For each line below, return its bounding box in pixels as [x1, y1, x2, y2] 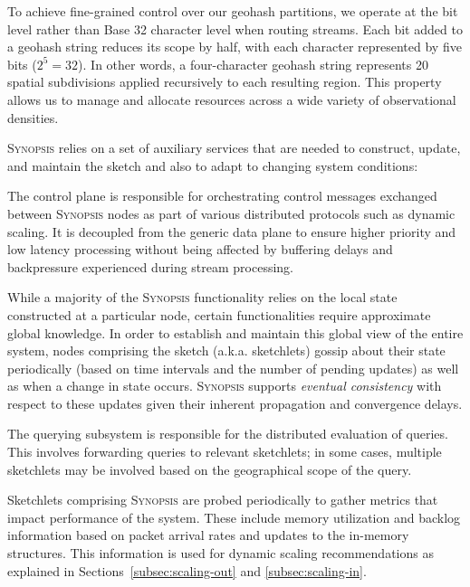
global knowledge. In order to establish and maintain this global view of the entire [7, 323, 464, 342]
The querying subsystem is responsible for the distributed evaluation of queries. [7, 424, 448, 443]
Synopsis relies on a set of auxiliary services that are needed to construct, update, [7, 138, 461, 157]
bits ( [7, 54, 37, 73]
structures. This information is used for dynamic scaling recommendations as [7, 544, 434, 563]
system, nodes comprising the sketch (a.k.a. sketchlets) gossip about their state [7, 341, 446, 360]
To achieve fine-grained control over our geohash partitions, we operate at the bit [7, 2, 458, 20]
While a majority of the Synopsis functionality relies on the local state [7, 288, 398, 307]
